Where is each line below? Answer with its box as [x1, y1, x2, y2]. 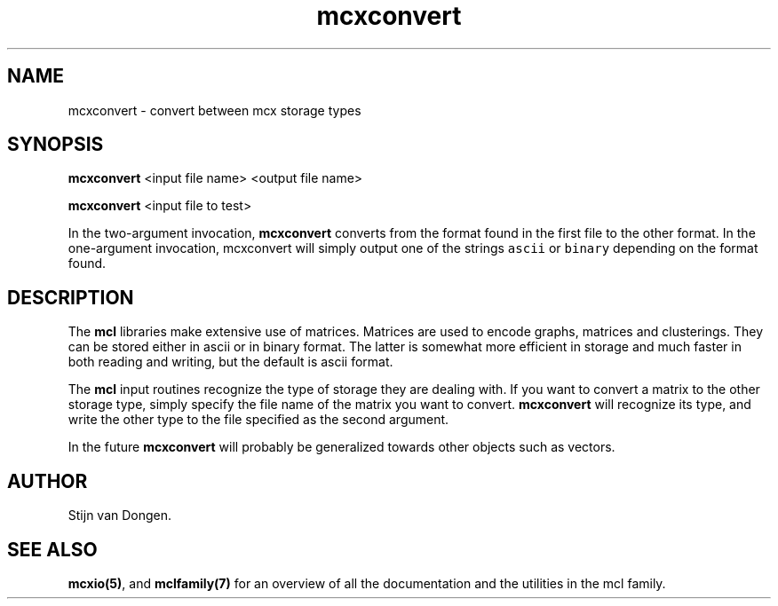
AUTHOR [7, 469, 88, 492]
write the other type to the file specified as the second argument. [67, 412, 449, 428]
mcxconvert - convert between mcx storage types [67, 102, 361, 118]
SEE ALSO [7, 538, 98, 561]
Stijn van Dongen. [67, 508, 172, 523]
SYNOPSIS [7, 133, 104, 156]
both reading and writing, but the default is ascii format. [67, 354, 393, 370]
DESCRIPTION [7, 286, 134, 309]
